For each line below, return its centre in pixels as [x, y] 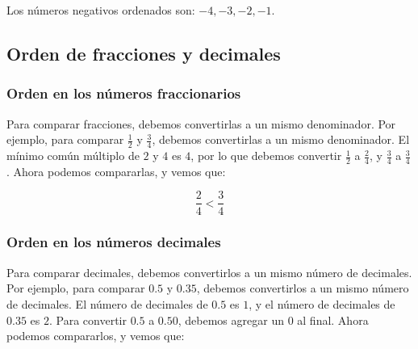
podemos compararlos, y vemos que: [96, 336]
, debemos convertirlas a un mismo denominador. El [281, 139]
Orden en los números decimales [114, 242]
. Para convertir [88, 320]
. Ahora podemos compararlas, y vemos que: [116, 171]
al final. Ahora [333, 320]
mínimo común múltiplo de [73, 156]
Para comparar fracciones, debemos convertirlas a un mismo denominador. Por [201, 123]
